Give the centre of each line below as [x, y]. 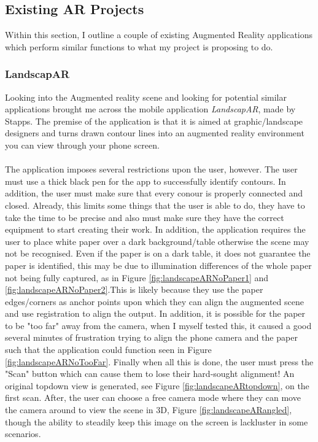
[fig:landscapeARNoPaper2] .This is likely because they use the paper [134, 289]
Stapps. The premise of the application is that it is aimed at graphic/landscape [154, 121]
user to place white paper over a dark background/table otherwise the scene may [157, 241]
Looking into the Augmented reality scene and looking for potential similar [146, 97]
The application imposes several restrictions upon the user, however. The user [151, 169]
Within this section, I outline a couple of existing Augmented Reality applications [159, 35]
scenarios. [23, 434]
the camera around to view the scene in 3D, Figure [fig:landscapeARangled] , [149, 410]
